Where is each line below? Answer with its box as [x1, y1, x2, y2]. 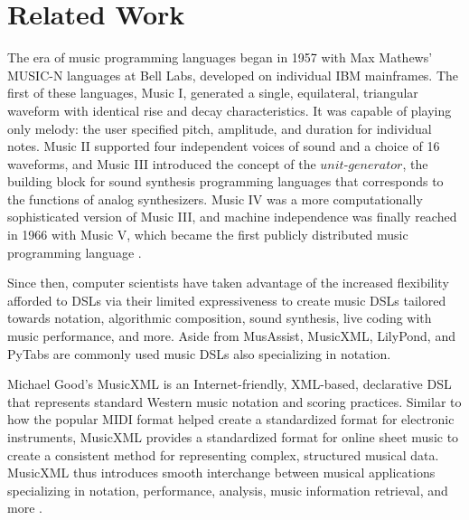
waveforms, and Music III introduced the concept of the [7, 154, 316, 173]
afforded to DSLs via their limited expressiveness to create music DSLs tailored [7, 290, 446, 309]
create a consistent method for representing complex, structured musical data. [7, 445, 439, 464]
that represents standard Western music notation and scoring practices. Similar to [7, 392, 462, 411]
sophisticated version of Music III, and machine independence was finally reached [7, 207, 457, 226]
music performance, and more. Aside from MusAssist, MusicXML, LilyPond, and [7, 326, 455, 345]
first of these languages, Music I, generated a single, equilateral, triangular [7, 83, 418, 102]
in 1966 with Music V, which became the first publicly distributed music [7, 225, 408, 244]
